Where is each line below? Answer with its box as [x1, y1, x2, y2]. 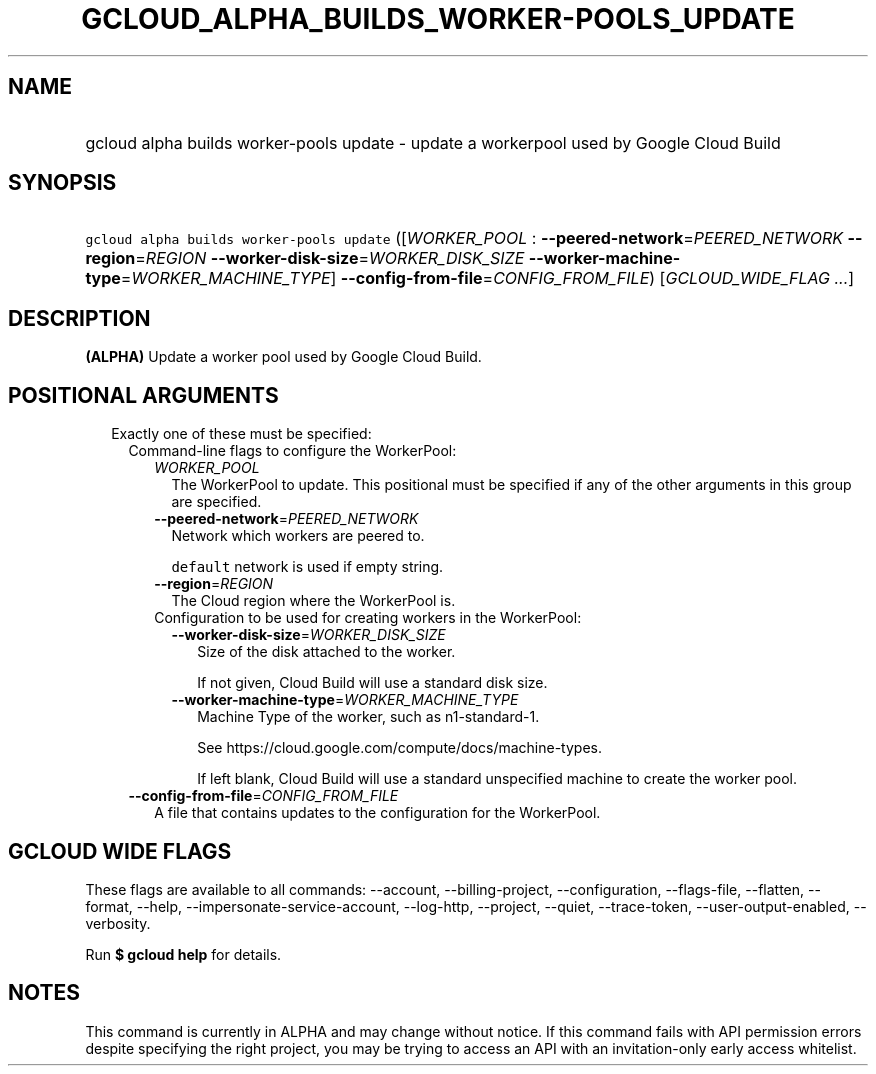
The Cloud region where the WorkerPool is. [171, 592, 456, 610]
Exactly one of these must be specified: [111, 425, 372, 443]
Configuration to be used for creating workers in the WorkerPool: [154, 609, 582, 627]
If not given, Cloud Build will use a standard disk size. [197, 674, 548, 692]
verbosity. [85, 914, 151, 932]
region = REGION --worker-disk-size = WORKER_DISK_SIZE [85, 248, 525, 269]
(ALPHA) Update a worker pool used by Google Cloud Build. [85, 348, 482, 366]
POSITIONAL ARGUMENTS [8, 382, 279, 408]
